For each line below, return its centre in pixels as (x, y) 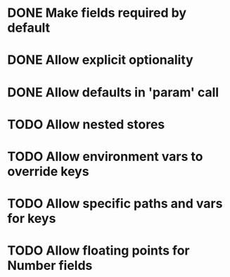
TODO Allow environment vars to (105, 156)
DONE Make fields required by (97, 13)
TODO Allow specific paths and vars (115, 204)
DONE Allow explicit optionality (100, 60)
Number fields (50, 266)
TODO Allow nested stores (86, 124)
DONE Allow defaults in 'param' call (113, 92)
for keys (32, 219)
